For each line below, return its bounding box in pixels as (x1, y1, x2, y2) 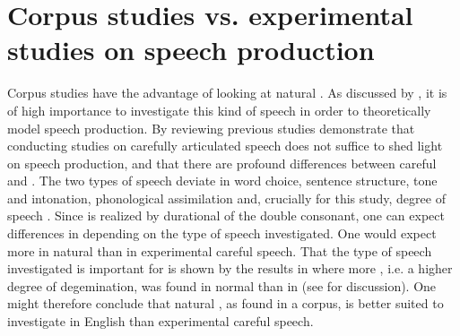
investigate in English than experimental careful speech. (7, 312, 314, 331)
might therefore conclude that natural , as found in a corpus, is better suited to (7, 294, 444, 313)
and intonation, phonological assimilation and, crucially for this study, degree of (7, 188, 446, 207)
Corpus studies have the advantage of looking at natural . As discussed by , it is (7, 83, 447, 102)
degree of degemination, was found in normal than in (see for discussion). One (7, 276, 437, 295)
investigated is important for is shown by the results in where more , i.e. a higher (7, 259, 453, 278)
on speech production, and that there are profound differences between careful (7, 153, 437, 172)
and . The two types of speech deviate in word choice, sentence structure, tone (7, 171, 438, 190)
